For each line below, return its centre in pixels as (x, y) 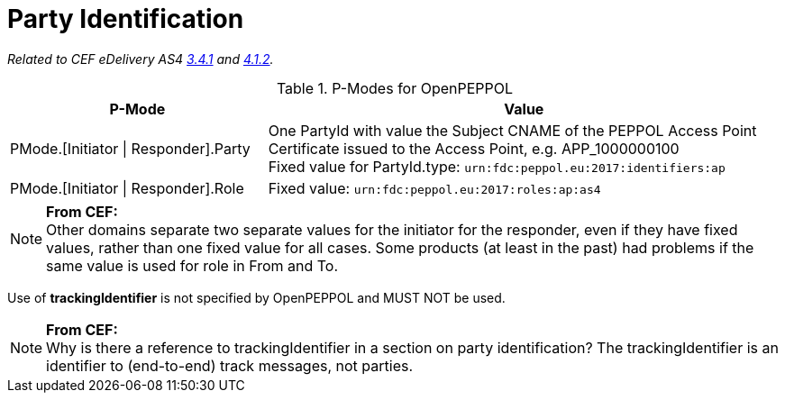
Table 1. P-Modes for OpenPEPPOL (395, 88)
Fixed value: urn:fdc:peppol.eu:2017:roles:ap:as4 (434, 188)
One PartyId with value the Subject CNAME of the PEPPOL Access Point (512, 130)
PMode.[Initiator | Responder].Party (130, 148)
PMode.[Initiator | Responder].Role (127, 188)
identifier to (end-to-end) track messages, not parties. (230, 365)
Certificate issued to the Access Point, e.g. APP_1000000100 (474, 148)
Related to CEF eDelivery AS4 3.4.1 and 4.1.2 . (141, 59)
